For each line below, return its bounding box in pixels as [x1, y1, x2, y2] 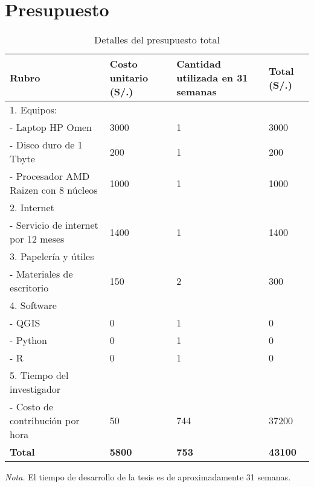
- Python [10, 333, 48, 348]
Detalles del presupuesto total [94, 33, 220, 47]
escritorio [10, 281, 49, 295]
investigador [10, 382, 61, 396]
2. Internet [10, 200, 54, 215]
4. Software [10, 298, 57, 313]
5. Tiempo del [10, 368, 69, 383]
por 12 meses [10, 232, 65, 246]
